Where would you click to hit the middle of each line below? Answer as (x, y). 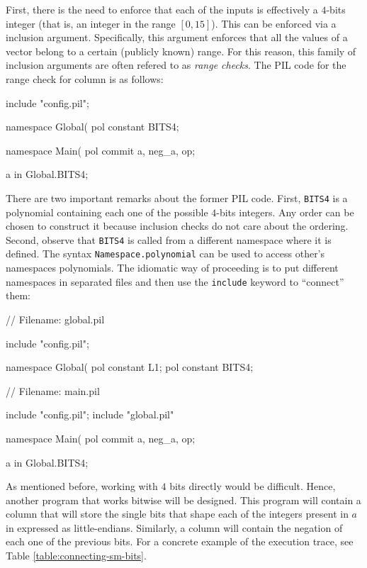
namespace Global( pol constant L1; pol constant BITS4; (130, 367)
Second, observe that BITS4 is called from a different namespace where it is (169, 239)
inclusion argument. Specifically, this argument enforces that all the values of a (177, 37)
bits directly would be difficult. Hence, (253, 486)
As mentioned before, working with (82, 486)
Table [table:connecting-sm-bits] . (76, 556)
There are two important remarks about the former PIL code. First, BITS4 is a (177, 197)
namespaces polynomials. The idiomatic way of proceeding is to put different (172, 268)
